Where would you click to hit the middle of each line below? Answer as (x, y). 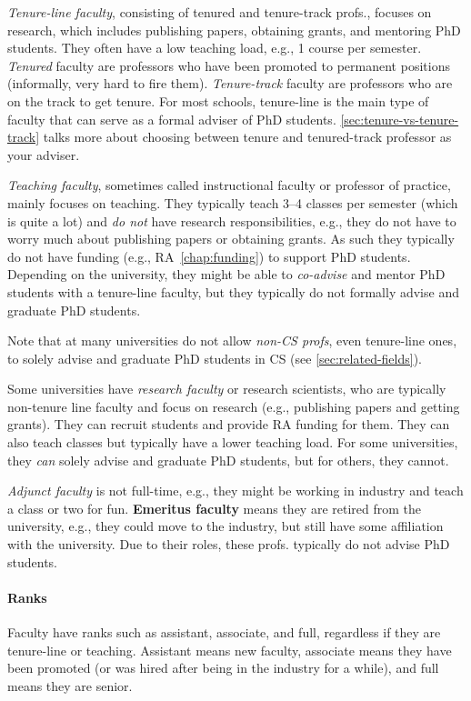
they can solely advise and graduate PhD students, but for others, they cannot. (228, 460)
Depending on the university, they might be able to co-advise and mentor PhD (226, 274)
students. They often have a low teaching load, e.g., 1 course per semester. (215, 48)
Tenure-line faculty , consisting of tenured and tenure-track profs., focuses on (220, 12)
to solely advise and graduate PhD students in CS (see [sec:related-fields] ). (215, 358)
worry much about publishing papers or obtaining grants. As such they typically (231, 239)
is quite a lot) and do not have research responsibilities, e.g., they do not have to (232, 220)
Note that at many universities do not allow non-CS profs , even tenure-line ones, (232, 340)
